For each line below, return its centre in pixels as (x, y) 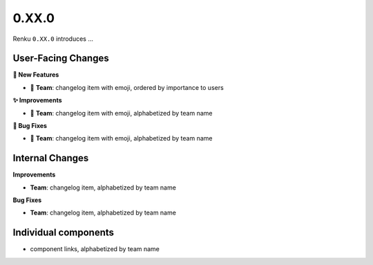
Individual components (63, 233)
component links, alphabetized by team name (95, 249)
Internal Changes (51, 158)
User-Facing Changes (61, 58)
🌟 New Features (36, 75)
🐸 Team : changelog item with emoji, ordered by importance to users (127, 87)
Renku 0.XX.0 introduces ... (53, 39)
